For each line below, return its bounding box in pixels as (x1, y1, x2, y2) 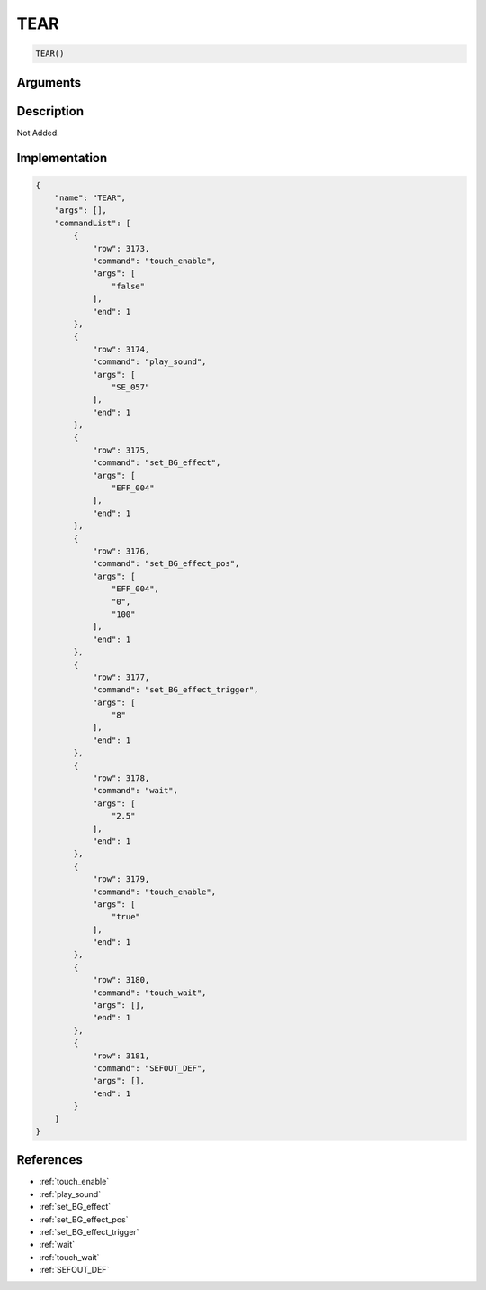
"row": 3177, (92, 672, 150, 682)
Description (16, 104, 85, 119)
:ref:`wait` (39, 1240, 76, 1250)
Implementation (16, 151, 108, 166)
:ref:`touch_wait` (39, 1251, 100, 1262)
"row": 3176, (92, 545, 150, 556)
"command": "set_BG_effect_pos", (92, 559, 240, 569)
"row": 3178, (92, 773, 150, 783)
